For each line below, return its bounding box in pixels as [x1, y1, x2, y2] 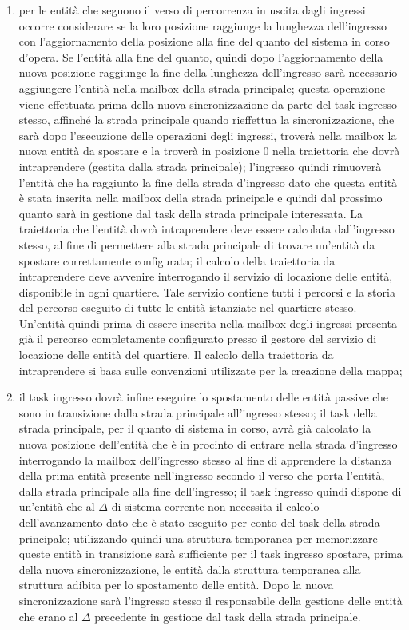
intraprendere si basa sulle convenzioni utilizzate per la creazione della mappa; [18, 361, 403, 378]
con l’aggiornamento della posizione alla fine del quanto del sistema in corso [18, 33, 390, 50]
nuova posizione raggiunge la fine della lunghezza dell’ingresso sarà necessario [18, 64, 398, 81]
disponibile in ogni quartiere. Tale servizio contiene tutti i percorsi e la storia [18, 283, 395, 300]
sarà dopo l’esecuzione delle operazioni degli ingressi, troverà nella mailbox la [18, 126, 397, 143]
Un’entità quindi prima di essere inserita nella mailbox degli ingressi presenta [18, 314, 397, 331]
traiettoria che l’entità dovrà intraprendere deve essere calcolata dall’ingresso [18, 221, 395, 237]
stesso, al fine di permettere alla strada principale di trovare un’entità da [18, 236, 375, 253]
